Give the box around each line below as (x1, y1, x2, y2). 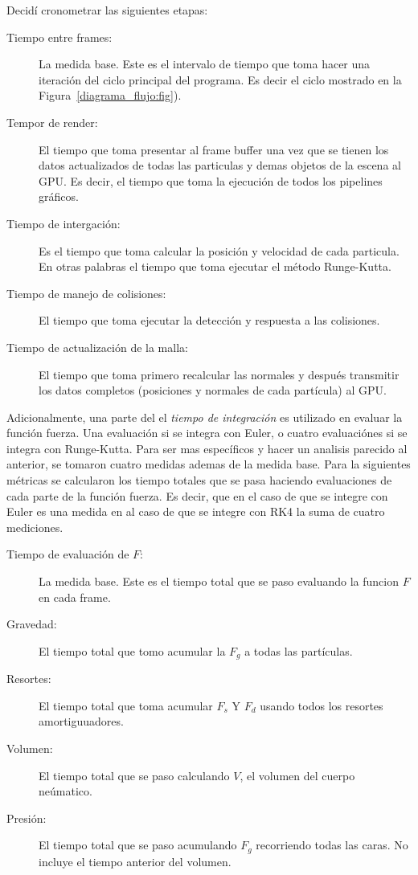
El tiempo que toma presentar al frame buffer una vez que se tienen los (39, 141, 389, 157)
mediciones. (6, 518, 64, 535)
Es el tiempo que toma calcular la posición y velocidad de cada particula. (39, 242, 400, 259)
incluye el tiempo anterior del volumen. (39, 853, 232, 869)
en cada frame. (39, 588, 111, 605)
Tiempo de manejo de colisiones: (6, 284, 166, 301)
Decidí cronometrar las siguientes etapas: (6, 2, 208, 18)
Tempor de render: (6, 113, 98, 130)
